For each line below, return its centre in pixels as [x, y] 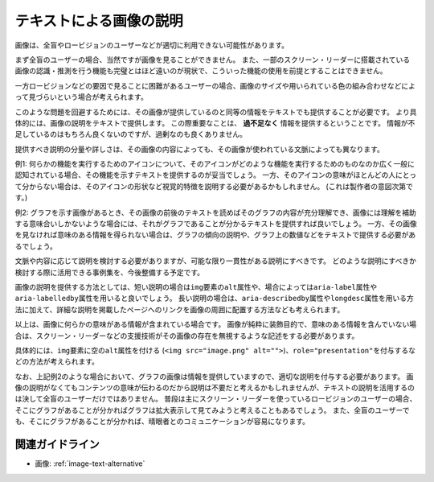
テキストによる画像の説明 [99, 21]
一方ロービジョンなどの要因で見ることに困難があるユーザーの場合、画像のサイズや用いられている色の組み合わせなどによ [215, 85]
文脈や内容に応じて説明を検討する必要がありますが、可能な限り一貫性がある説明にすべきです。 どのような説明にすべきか [216, 261]
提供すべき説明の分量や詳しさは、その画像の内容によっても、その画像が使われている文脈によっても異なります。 [200, 149]
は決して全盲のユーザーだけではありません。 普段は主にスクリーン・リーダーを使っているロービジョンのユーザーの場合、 [216, 399]
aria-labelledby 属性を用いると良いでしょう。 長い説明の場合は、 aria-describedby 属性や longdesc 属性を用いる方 [214, 299]
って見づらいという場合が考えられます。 [81, 97]
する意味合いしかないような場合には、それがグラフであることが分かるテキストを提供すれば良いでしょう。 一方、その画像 [216, 224]
